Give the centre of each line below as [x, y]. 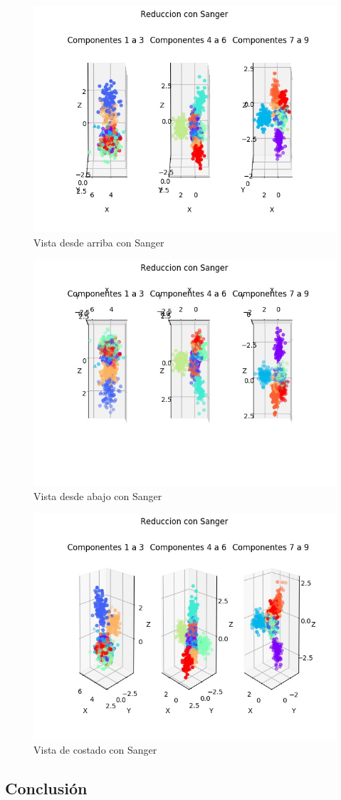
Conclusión [46, 788]
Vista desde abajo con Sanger [98, 495]
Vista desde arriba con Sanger [99, 242]
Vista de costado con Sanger [95, 749]
